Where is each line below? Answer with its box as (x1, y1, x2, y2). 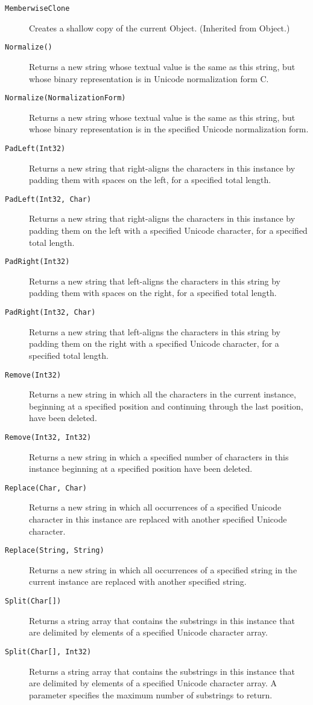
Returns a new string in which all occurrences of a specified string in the (29, 563, 297, 576)
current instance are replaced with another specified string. (29, 575, 247, 588)
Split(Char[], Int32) (5, 647, 92, 656)
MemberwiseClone (5, 4, 70, 13)
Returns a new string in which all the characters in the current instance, (29, 388, 296, 401)
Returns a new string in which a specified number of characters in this (29, 450, 289, 463)
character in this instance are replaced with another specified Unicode (29, 513, 287, 526)
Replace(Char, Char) (5, 483, 87, 492)
